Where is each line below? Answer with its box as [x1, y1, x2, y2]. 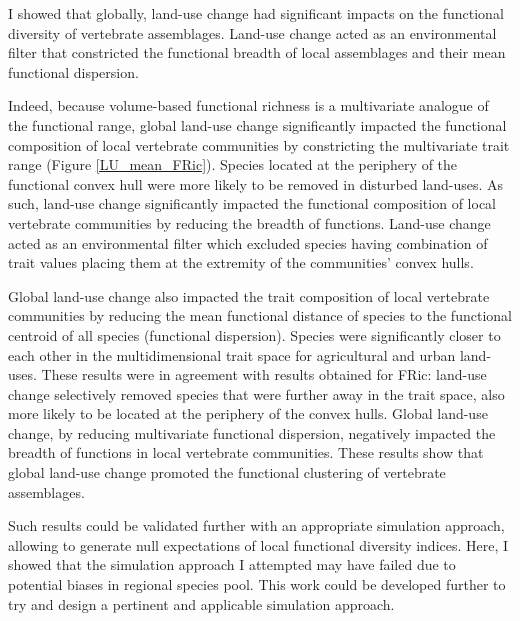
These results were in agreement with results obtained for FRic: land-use [41, 364, 487, 385]
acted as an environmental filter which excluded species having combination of [8, 232, 488, 253]
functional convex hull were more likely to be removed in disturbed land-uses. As [8, 173, 504, 194]
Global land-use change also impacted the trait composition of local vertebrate [8, 285, 490, 306]
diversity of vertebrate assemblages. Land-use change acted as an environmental [8, 22, 497, 43]
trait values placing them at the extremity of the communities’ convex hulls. [8, 252, 474, 273]
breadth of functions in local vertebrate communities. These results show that [8, 442, 484, 463]
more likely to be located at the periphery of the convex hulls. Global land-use [8, 403, 488, 424]
